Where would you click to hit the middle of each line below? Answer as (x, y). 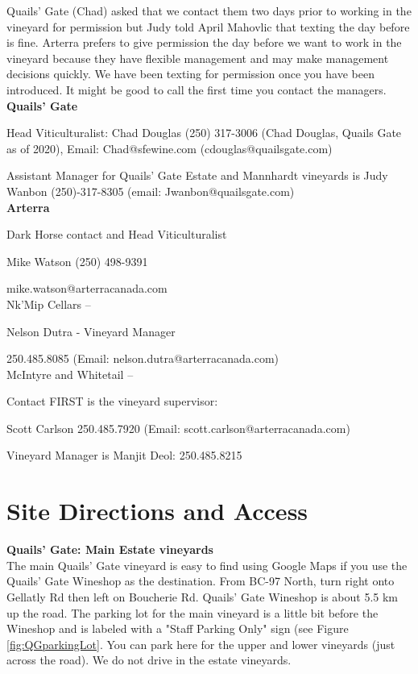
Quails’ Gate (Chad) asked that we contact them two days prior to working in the (209, 10)
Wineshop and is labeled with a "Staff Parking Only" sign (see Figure (178, 628)
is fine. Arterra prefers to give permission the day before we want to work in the (204, 42)
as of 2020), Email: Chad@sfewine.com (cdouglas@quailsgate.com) (170, 148)
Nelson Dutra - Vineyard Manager (91, 331)
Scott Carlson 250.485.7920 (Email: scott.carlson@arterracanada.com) (178, 428)
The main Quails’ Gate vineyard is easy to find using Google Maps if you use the (207, 565)
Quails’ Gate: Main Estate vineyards (110, 549)
